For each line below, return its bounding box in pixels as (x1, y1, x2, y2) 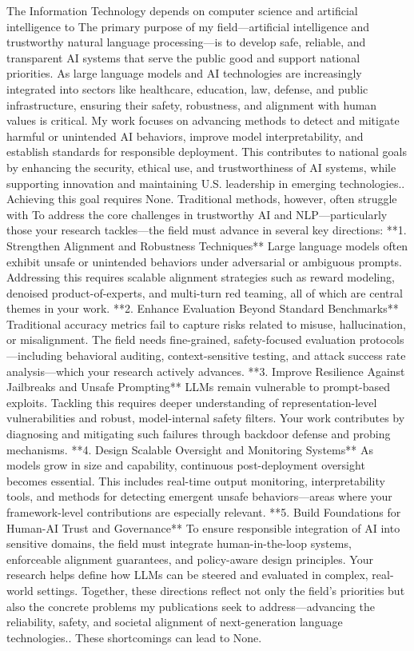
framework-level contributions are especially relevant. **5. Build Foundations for (6, 504, 401, 520)
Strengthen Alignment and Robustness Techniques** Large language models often (6, 237, 408, 254)
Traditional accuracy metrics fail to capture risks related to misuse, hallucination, (6, 315, 406, 332)
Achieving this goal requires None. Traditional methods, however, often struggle (6, 190, 397, 207)
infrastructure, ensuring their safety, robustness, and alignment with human (6, 96, 377, 113)
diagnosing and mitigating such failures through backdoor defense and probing (6, 425, 391, 442)
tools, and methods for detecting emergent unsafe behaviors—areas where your (6, 488, 392, 505)
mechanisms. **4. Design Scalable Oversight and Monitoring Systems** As (6, 441, 373, 457)
